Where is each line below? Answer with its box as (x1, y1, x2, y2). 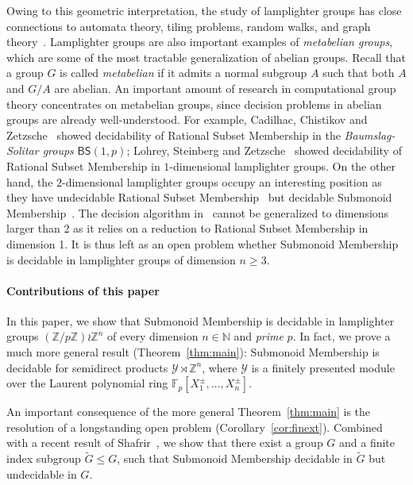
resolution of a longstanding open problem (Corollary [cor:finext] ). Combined (6, 418, 383, 435)
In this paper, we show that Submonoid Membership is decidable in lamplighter (6, 312, 395, 329)
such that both (322, 64, 395, 81)
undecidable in (6, 465, 77, 482)
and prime (234, 328, 284, 345)
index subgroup (6, 450, 81, 467)
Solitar (6, 142, 39, 159)
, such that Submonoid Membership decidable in (117, 450, 353, 467)
